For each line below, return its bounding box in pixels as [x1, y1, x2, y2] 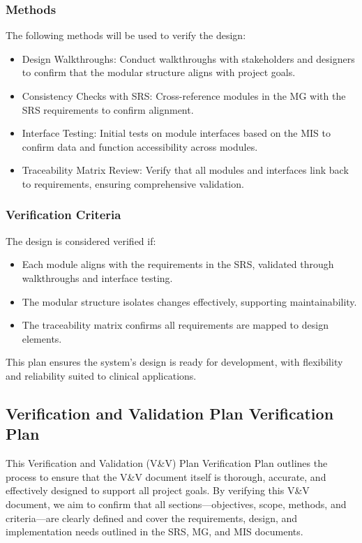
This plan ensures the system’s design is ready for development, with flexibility [6, 355, 343, 369]
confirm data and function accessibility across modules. [22, 139, 258, 154]
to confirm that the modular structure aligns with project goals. [22, 65, 296, 80]
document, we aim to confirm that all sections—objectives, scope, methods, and [6, 496, 347, 511]
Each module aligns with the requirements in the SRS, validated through [22, 257, 334, 271]
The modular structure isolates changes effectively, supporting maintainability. [22, 294, 357, 308]
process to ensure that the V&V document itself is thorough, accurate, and [6, 469, 326, 484]
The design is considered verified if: [6, 233, 156, 248]
